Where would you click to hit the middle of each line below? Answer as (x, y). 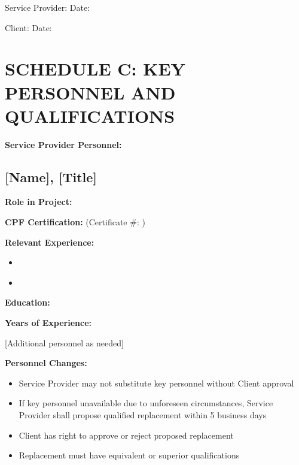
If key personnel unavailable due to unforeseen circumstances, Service (146, 403)
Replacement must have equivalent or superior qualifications (129, 455)
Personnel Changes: (46, 363)
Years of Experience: (48, 323)
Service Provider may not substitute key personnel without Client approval (156, 383)
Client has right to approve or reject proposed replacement (126, 435)
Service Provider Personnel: (63, 144)
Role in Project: (39, 202)
